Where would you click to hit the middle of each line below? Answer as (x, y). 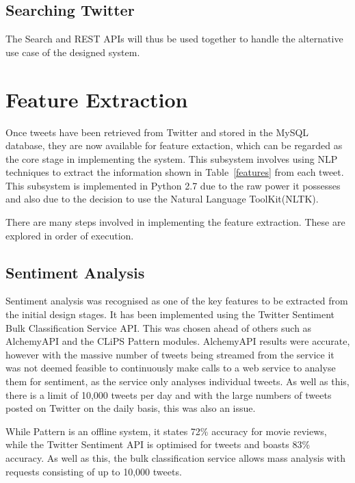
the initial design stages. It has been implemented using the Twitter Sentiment (170, 314)
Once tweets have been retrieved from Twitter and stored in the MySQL (157, 132)
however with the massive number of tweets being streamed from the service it (170, 354)
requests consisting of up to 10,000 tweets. (94, 471)
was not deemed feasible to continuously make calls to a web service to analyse (171, 368)
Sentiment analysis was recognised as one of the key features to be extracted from (177, 301)
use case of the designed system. (73, 52)
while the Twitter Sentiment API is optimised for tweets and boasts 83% (158, 444)
